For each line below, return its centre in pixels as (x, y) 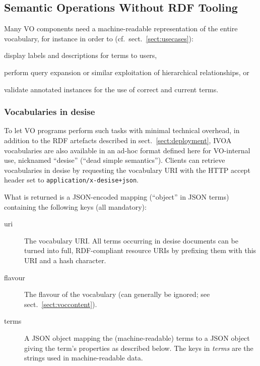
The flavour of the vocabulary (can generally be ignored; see (117, 294)
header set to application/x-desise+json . (71, 180)
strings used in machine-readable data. (84, 358)
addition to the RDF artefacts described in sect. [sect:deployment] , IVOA (118, 140)
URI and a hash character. (65, 260)
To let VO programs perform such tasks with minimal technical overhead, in (122, 130)
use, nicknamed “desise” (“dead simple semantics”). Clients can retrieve (115, 160)
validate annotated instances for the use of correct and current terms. (111, 89)
